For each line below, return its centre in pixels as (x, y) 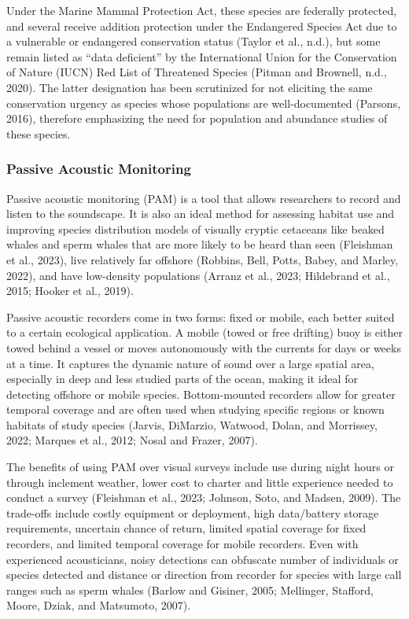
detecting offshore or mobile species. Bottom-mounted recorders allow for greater (201, 394)
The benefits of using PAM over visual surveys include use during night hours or (200, 467)
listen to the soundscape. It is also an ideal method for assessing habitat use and (201, 214)
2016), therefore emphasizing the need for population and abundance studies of (197, 118)
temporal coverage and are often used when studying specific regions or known (195, 409)
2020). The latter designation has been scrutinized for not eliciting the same (190, 87)
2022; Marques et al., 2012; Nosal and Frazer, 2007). (132, 440)
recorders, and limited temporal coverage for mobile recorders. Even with (182, 544)
